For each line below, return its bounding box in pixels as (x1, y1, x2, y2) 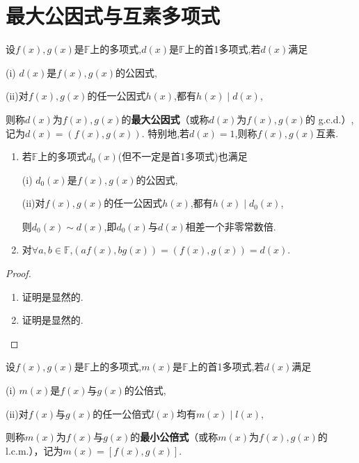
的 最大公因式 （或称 (121, 111, 209, 126)
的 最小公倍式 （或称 (130, 430, 218, 444)
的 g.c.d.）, (305, 111, 354, 126)
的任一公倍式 (93, 406, 152, 421)
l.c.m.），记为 (6, 443, 63, 457)
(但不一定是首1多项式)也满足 (118, 149, 248, 164)
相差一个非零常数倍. (185, 219, 276, 233)
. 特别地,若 (141, 125, 190, 140)
